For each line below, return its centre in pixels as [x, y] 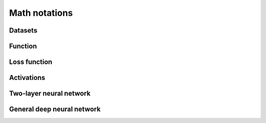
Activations [27, 78]
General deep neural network [55, 109]
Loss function [31, 62]
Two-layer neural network [50, 94]
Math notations [41, 13]
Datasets [23, 30]
